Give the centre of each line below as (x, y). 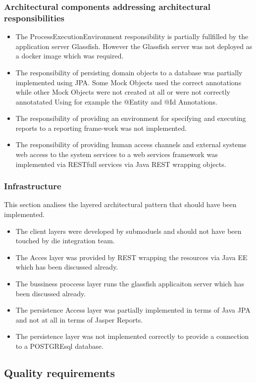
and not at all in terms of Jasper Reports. (79, 319)
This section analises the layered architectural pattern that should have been (120, 204)
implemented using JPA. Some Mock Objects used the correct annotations (128, 82)
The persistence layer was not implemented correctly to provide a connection (132, 336)
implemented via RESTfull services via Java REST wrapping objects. (121, 164)
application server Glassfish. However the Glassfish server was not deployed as (134, 46)
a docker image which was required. (70, 56)
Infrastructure (33, 186)
